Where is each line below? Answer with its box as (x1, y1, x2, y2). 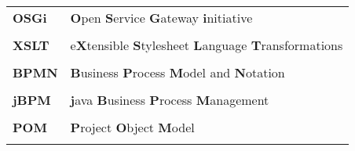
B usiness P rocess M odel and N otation (70, 63, 285, 81)
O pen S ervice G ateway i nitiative (70, 9, 253, 27)
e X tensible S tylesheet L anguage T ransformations (70, 36, 343, 54)
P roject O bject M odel (70, 118, 195, 136)
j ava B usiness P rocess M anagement (70, 91, 269, 109)
